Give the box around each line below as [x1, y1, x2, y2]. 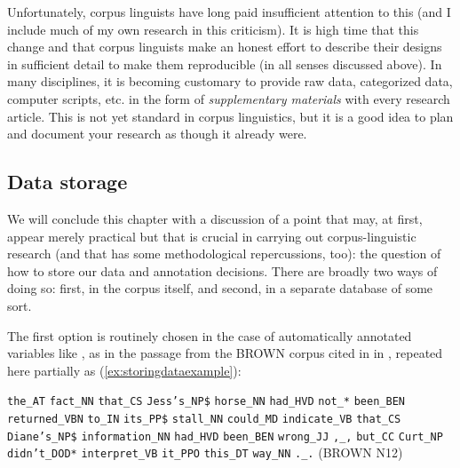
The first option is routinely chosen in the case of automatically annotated [7, 326, 412, 345]
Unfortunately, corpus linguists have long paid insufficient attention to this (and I [7, 3, 451, 20]
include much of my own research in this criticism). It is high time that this [7, 20, 419, 38]
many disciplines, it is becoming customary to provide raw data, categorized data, [7, 72, 453, 91]
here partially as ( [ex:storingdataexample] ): [7, 361, 242, 379]
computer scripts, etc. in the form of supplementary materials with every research [7, 89, 450, 107]
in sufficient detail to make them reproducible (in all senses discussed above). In [7, 54, 442, 73]
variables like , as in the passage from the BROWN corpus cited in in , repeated [7, 344, 443, 362]
